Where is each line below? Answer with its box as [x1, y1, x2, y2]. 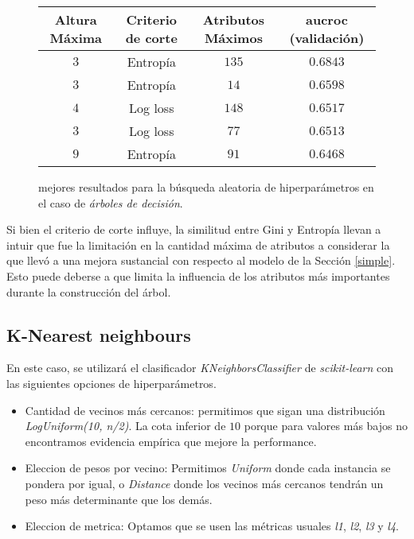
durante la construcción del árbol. [6, 283, 171, 300]
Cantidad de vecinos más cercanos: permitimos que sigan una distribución [25, 401, 385, 418]
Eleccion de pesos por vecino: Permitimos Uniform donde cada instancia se [25, 460, 391, 476]
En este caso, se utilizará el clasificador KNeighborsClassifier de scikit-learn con [6, 359, 394, 376]
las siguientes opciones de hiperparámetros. [6, 374, 217, 391]
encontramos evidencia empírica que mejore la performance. [25, 432, 317, 449]
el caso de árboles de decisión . [38, 194, 183, 211]
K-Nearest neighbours [6, 322, 191, 347]
